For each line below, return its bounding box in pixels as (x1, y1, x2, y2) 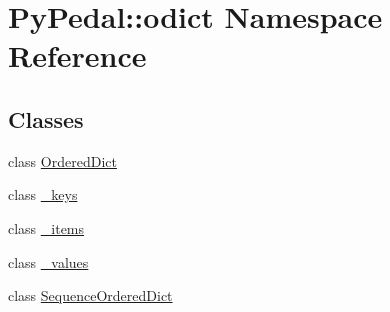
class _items (8, 217, 85, 238)
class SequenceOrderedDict (8, 285, 173, 306)
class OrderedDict (8, 150, 117, 171)
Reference (8, 35, 147, 76)
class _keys (8, 184, 78, 205)
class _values (8, 251, 89, 272)
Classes (8, 103, 84, 134)
